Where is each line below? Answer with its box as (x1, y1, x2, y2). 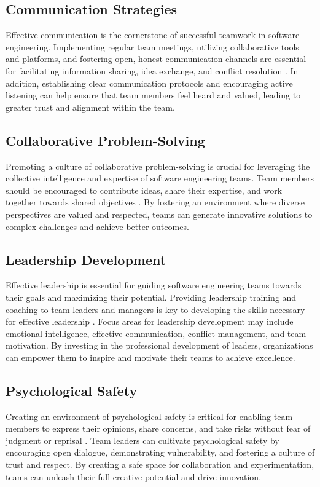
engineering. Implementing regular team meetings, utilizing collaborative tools (6, 40, 299, 53)
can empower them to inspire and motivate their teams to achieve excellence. (6, 350, 295, 363)
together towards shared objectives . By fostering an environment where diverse (6, 196, 305, 208)
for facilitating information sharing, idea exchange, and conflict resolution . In (6, 64, 299, 77)
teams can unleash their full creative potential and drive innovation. (6, 470, 262, 483)
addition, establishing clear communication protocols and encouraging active (6, 76, 293, 89)
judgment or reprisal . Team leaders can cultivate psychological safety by (6, 434, 279, 446)
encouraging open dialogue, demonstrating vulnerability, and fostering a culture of (6, 446, 315, 459)
